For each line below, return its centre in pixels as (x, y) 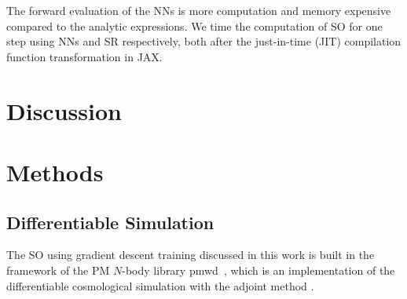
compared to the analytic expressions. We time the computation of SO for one (194, 26)
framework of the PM (58, 270)
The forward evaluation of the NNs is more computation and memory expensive (199, 10)
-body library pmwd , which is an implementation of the (258, 270)
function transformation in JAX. (84, 56)
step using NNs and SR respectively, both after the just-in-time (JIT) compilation (204, 41)
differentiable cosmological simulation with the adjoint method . (160, 285)
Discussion (64, 110)
